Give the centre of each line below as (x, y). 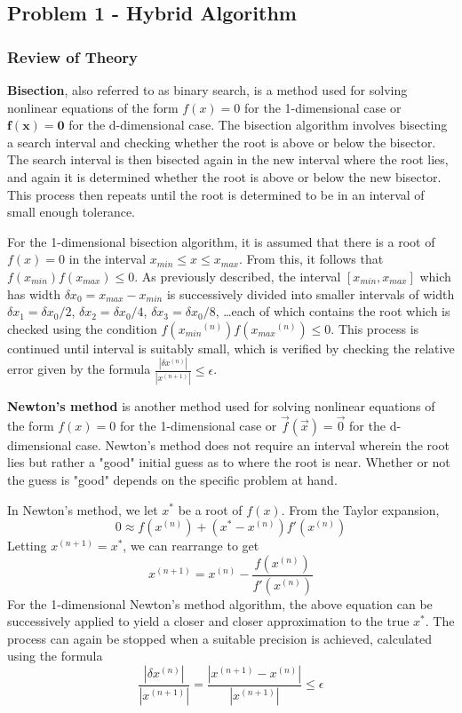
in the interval (108, 259)
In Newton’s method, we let (83, 509)
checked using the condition (82, 328)
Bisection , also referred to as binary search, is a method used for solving (207, 90)
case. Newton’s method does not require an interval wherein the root (263, 444)
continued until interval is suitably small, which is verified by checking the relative (231, 348)
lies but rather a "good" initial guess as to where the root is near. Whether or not (229, 462)
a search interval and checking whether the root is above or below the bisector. (222, 142)
